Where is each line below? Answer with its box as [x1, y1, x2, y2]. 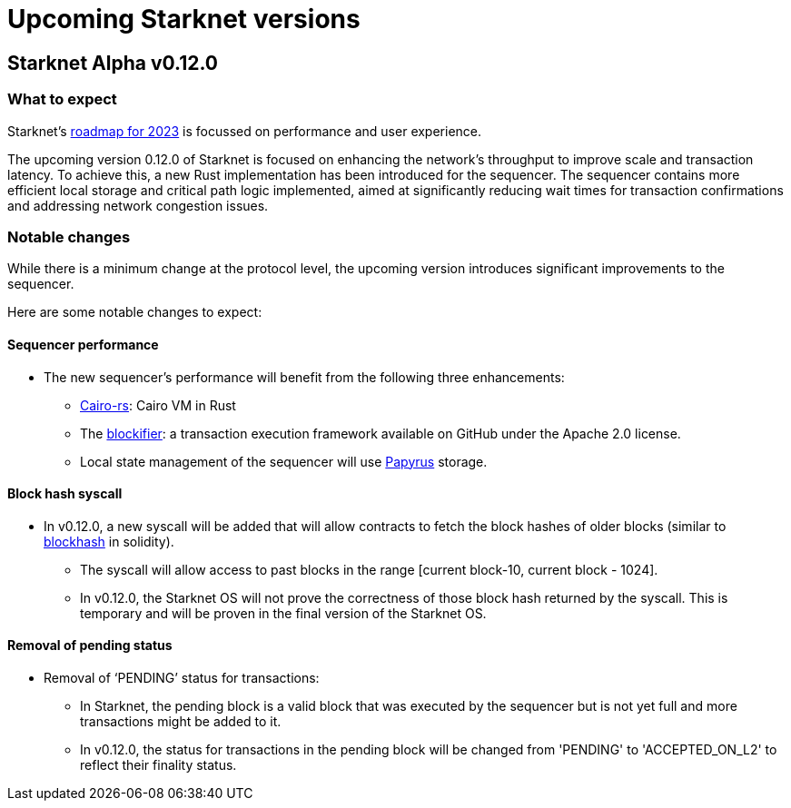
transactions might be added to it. [80, 713, 282, 729]
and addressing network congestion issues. [7, 197, 269, 213]
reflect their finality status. [80, 756, 237, 773]
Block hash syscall [7, 486, 123, 502]
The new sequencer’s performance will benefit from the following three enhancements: [44, 369, 565, 385]
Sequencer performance [7, 336, 159, 352]
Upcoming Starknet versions [7, 4, 361, 34]
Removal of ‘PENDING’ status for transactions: [44, 669, 320, 685]
